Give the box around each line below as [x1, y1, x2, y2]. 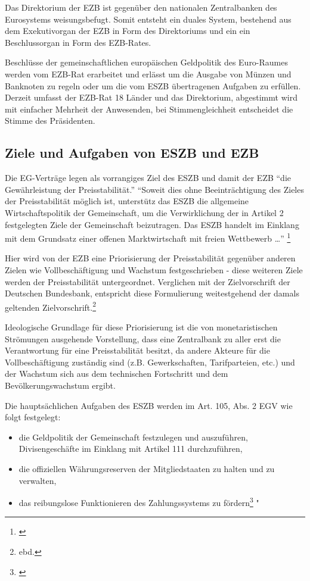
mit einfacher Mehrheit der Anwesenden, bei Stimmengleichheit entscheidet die [5, 102, 293, 115]
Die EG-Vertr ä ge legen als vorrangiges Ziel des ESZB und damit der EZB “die [5, 171, 292, 184]
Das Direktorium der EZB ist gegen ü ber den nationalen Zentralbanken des [5, 1, 277, 13]
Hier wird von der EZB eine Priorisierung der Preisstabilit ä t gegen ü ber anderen [5, 252, 296, 264]
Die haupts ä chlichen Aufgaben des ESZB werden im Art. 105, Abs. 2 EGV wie [5, 399, 293, 411]
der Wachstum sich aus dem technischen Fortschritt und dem [5, 367, 228, 380]
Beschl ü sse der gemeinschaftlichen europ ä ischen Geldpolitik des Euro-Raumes [5, 56, 289, 68]
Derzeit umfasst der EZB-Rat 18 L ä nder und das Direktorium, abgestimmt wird [5, 91, 297, 104]
